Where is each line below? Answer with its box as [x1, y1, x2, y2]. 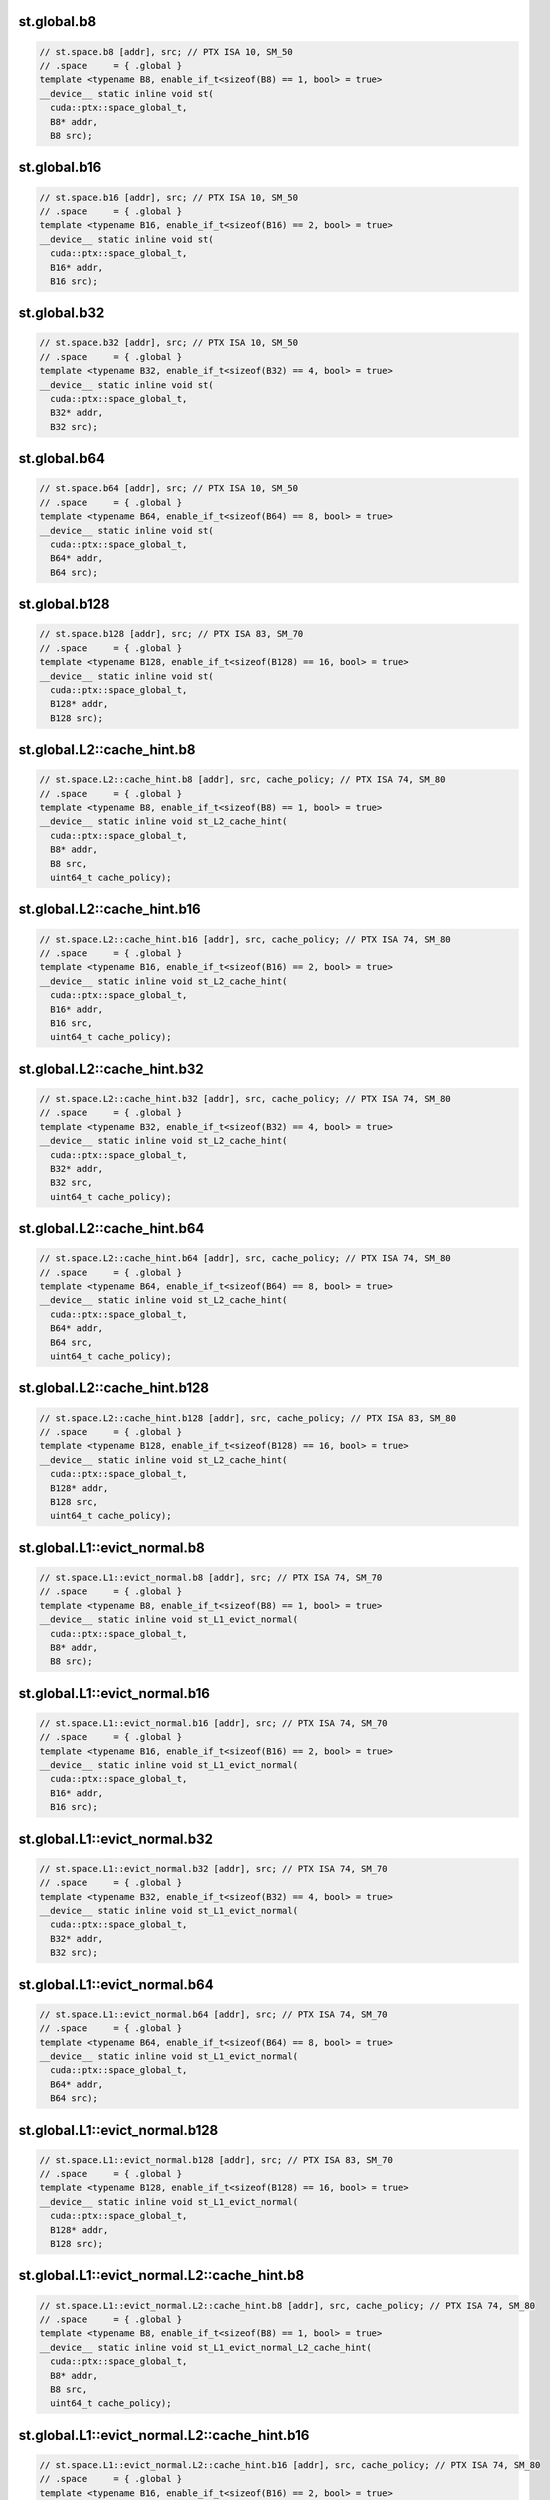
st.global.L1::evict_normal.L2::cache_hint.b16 [18, 2426, 310, 2444]
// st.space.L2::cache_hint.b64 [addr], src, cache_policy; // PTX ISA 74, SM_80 [39, 1253, 452, 1264]
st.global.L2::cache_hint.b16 [18, 901, 201, 918]
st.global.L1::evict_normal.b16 [18, 1685, 210, 1702]
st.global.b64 [18, 450, 105, 467]
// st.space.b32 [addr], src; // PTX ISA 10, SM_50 [39, 337, 299, 349]
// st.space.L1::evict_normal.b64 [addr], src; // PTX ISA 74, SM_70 [39, 2008, 388, 2020]
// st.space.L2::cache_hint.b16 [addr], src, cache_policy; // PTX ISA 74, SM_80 [39, 933, 452, 945]
